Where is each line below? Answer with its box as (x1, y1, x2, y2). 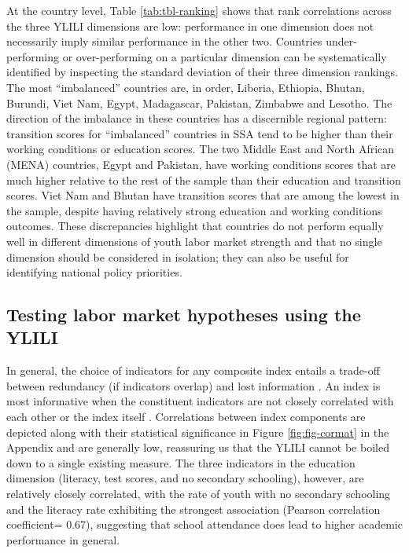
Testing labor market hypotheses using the (6, 302, 361, 327)
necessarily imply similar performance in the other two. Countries (6, 33, 322, 49)
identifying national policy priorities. (6, 264, 182, 280)
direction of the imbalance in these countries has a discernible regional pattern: (6, 110, 387, 126)
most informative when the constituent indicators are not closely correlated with (6, 393, 394, 409)
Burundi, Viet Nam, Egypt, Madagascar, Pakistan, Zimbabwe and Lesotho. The (6, 94, 392, 111)
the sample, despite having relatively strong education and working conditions (6, 202, 382, 218)
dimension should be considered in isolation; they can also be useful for (6, 248, 349, 265)
